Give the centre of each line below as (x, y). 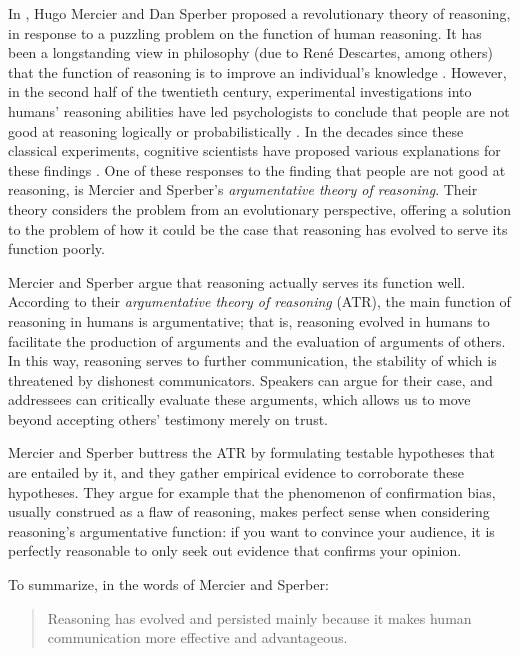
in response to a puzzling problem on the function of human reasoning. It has (245, 32)
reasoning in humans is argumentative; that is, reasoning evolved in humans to (249, 320)
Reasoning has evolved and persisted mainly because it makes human (259, 617)
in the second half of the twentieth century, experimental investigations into (240, 91)
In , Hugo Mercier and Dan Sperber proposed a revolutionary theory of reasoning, (259, 13)
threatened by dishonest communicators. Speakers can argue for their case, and (250, 379)
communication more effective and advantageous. (197, 637)
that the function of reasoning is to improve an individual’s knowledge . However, (257, 71)
